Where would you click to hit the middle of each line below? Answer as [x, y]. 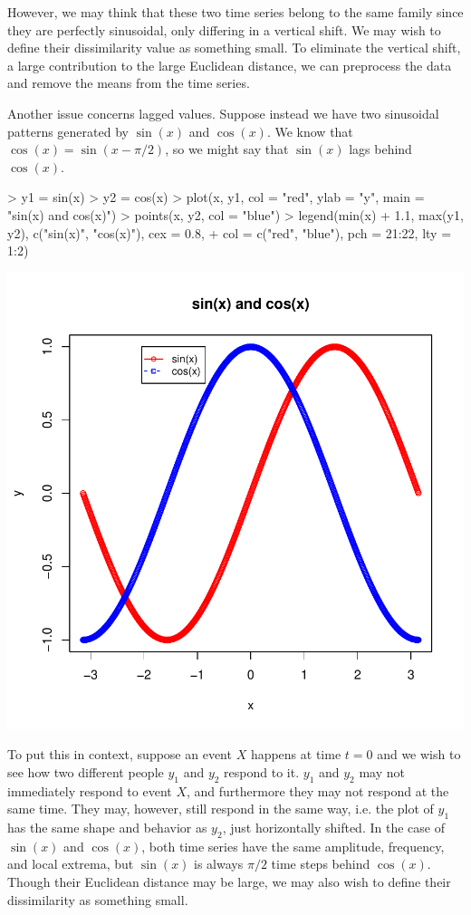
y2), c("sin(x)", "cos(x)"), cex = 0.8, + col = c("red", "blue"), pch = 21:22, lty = [230, 232]
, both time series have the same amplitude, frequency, [293, 846]
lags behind [380, 149]
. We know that [310, 131]
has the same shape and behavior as [107, 828]
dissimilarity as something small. [98, 899]
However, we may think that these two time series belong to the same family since [235, 12]
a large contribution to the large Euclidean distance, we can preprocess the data [230, 65]
